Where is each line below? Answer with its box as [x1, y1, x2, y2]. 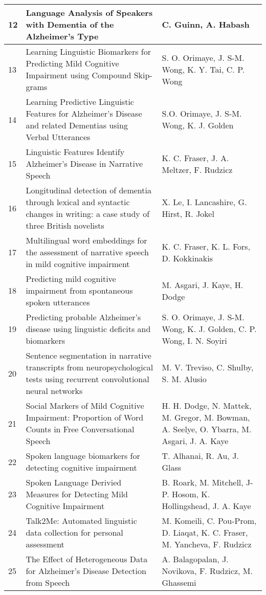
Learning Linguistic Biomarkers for [26, 46, 151, 57]
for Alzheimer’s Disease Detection [26, 565, 146, 577]
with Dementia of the [26, 18, 114, 30]
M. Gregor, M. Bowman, [162, 411, 250, 423]
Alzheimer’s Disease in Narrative [26, 158, 143, 169]
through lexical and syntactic [26, 196, 130, 208]
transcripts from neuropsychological [26, 361, 153, 373]
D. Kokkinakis [162, 252, 213, 264]
